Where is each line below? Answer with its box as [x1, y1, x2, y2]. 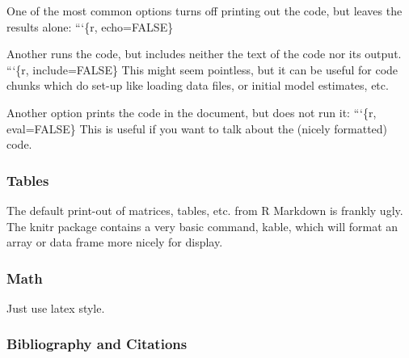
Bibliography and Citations [6, 334, 188, 354]
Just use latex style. [6, 299, 105, 316]
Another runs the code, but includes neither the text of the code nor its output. [6, 45, 402, 62]
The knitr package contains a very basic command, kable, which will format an [6, 217, 398, 234]
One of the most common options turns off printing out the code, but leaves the [6, 2, 403, 19]
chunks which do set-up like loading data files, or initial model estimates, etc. [6, 77, 389, 94]
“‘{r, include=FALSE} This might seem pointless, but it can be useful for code [6, 61, 398, 78]
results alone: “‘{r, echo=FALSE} [6, 18, 174, 35]
